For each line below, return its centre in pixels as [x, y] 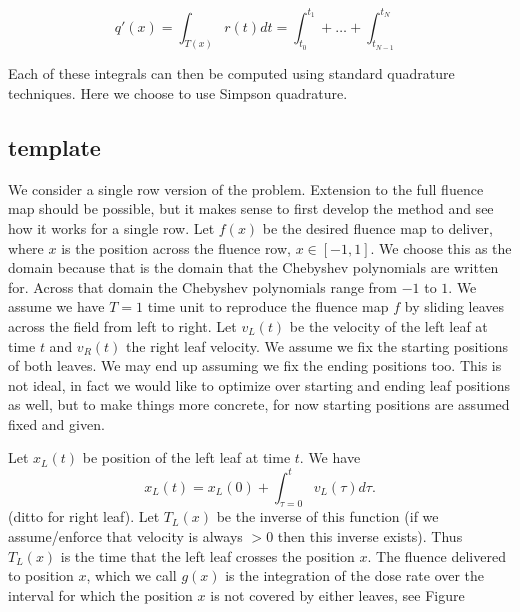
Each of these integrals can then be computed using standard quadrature [231, 73]
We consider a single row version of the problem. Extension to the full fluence [246, 188]
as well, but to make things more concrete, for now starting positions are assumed [259, 404]
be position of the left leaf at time [186, 457]
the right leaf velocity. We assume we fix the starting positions [317, 345]
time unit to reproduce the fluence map [268, 306]
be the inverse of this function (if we [327, 516]
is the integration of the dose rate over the [355, 575]
